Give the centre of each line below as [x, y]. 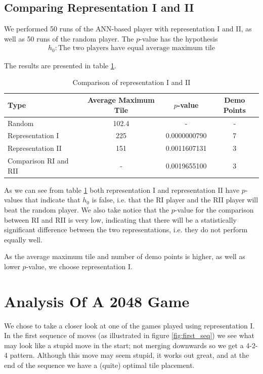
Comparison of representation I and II [131, 82]
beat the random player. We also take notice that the [87, 209]
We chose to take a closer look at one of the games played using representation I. [129, 325]
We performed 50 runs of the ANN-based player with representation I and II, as [128, 29]
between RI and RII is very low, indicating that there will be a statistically [120, 219]
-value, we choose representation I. [79, 266]
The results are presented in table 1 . [60, 65]
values [14, 200]
